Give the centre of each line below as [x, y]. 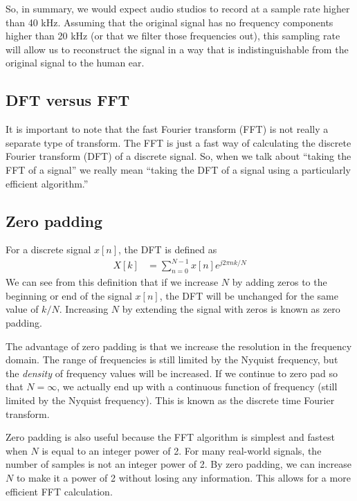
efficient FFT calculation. [59, 491]
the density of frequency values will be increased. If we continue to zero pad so [172, 373]
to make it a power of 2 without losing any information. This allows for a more [183, 477]
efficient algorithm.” [47, 183]
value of [22, 309]
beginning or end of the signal [69, 295]
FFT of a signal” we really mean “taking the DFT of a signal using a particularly [178, 169]
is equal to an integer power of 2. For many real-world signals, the [182, 450]
